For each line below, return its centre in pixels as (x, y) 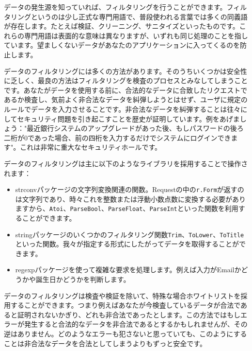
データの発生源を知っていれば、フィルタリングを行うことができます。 (115, 7)
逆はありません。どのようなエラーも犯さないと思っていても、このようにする (126, 333)
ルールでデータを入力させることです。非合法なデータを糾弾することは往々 (122, 109)
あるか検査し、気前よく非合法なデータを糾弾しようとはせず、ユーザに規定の (126, 99)
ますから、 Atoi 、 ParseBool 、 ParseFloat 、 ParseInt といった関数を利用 (127, 208)
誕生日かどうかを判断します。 (83, 279)
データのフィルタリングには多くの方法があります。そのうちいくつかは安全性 (126, 71)
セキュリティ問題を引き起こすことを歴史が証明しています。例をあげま (128, 118)
